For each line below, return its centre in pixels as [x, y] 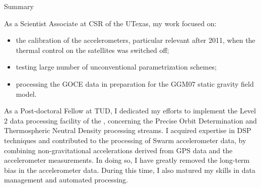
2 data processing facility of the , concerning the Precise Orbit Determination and [130, 120]
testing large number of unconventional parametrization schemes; [116, 67]
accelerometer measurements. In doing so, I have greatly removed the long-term [127, 160]
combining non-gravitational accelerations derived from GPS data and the [118, 150]
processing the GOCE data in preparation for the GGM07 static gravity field [135, 83]
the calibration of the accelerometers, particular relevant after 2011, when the [136, 40]
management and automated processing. [66, 180]
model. [26, 93]
